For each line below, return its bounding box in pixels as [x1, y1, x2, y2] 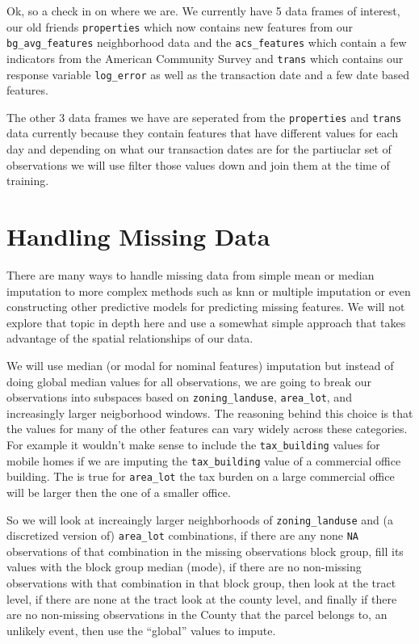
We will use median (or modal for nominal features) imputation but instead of [6, 356, 394, 373]
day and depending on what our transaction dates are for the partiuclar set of [6, 141, 392, 158]
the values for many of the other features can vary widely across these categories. [6, 420, 408, 437]
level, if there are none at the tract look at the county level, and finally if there [6, 590, 397, 607]
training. [6, 172, 49, 189]
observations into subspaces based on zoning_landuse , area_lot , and [6, 389, 352, 406]
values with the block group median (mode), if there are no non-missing [6, 558, 362, 575]
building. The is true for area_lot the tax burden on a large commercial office [6, 468, 395, 485]
